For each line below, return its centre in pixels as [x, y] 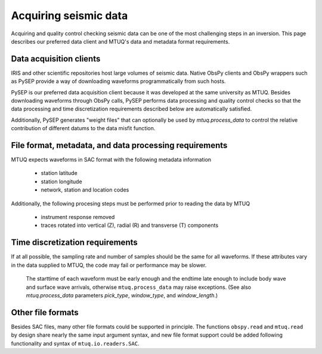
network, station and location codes [85, 190]
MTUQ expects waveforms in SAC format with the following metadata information [111, 160]
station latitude [59, 173]
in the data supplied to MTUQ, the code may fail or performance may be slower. [109, 265]
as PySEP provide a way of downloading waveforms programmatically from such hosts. [118, 81]
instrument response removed [78, 217]
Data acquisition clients [56, 59]
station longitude [62, 181]
